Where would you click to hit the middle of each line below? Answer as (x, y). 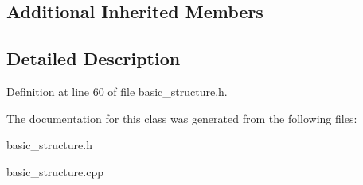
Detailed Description (94, 58)
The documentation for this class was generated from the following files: (182, 118)
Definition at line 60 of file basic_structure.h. (117, 91)
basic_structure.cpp (55, 171)
